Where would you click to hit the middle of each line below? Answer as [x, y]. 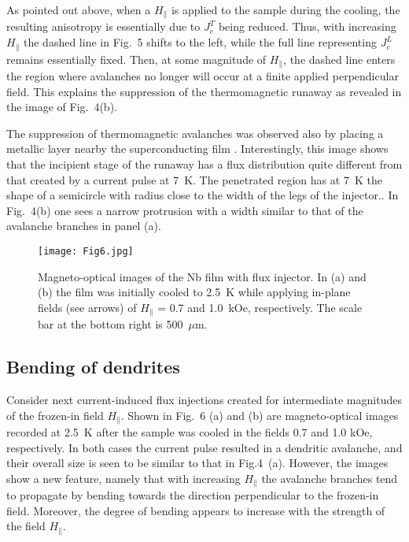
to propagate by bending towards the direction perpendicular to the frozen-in [193, 495]
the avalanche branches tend [330, 478]
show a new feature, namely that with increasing [123, 478]
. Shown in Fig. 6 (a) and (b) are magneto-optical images [260, 415]
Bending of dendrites [93, 367]
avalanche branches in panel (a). [84, 226]
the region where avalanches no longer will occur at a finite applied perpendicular [203, 75]
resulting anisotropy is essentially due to [103, 26]
